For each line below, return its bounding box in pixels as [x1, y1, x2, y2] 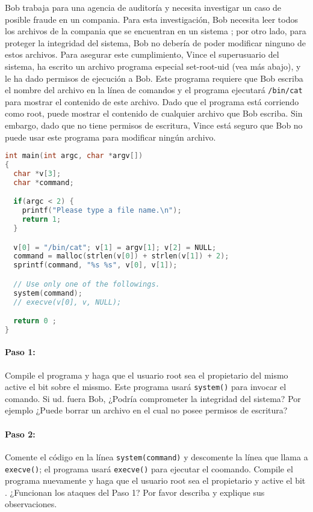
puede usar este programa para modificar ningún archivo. [5, 130, 216, 143]
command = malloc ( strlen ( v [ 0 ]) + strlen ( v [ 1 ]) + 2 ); [13, 252, 229, 261]
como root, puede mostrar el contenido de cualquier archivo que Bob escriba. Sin [5, 107, 303, 120]
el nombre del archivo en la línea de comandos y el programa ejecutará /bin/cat [5, 84, 303, 96]
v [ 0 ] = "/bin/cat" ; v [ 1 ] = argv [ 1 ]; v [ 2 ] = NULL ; [13, 243, 217, 252]
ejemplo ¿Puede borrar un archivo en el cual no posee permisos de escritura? [5, 404, 288, 416]
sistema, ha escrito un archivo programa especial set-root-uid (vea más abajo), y [5, 59, 301, 72]
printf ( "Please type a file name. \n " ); [22, 206, 182, 215]
